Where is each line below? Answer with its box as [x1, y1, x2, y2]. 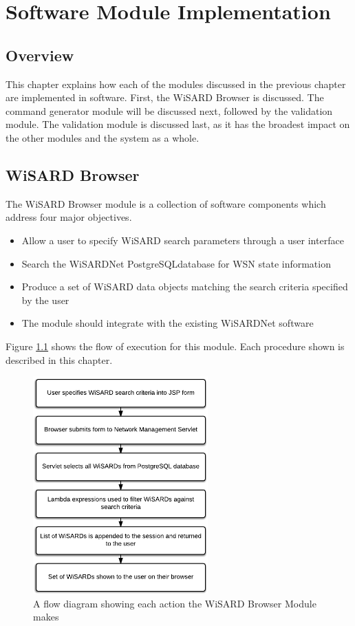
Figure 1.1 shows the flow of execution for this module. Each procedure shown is [6, 338, 345, 353]
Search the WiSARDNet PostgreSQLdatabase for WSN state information [21, 256, 331, 270]
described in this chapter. [6, 352, 113, 367]
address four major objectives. [6, 210, 132, 224]
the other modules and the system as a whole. [6, 130, 200, 144]
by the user [21, 292, 69, 307]
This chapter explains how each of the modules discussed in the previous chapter [6, 76, 346, 91]
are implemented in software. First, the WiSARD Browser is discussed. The [6, 90, 324, 105]
